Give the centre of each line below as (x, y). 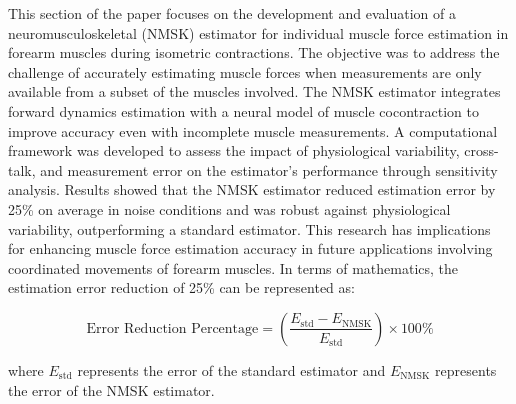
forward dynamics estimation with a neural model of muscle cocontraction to (243, 110)
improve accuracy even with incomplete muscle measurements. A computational (253, 130)
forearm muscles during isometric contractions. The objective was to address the (254, 52)
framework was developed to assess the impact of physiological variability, (234, 150)
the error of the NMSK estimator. (111, 389)
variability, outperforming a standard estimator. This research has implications (249, 228)
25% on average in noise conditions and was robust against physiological (229, 208)
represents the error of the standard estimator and (231, 369)
